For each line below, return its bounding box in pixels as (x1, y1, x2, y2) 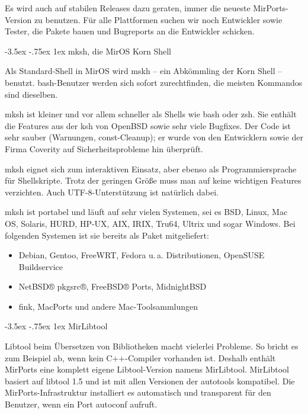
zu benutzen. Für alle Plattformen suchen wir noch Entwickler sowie (34, 13, 283, 25)
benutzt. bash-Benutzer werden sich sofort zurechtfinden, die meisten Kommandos (5, 76, 303, 88)
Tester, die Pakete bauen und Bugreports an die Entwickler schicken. (5, 25, 255, 37)
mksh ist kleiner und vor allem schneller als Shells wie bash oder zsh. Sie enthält (5, 108, 297, 120)
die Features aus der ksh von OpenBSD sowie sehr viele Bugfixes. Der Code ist (5, 119, 291, 131)
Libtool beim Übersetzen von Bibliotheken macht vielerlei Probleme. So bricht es (5, 340, 299, 352)
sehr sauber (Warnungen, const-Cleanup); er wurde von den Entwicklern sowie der (5, 131, 304, 143)
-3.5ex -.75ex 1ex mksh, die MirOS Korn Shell (5, 44, 171, 57)
